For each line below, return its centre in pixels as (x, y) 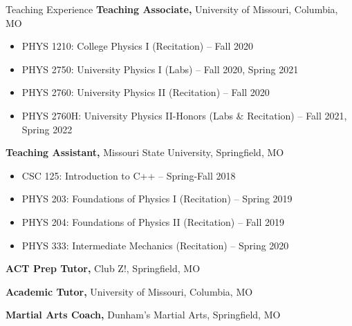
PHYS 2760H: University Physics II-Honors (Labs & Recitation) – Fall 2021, (184, 115)
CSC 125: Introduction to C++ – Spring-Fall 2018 (129, 175)
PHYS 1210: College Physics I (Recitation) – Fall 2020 (137, 46)
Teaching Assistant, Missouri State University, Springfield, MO (145, 152)
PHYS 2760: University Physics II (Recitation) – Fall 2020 (146, 92)
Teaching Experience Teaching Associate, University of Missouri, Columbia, (172, 9)
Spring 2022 (47, 129)
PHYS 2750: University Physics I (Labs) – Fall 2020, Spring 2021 (160, 69)
